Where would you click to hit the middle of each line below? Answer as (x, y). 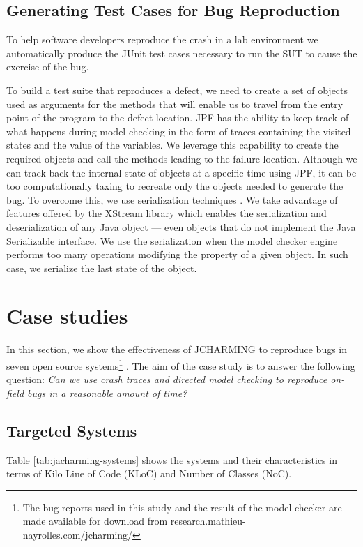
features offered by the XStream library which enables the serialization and (167, 213)
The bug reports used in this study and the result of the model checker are (182, 507)
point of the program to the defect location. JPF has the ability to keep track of (178, 118)
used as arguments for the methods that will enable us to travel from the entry (175, 104)
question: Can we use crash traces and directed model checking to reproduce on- (176, 379)
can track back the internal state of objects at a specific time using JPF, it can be (181, 172)
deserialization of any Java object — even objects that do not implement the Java (181, 226)
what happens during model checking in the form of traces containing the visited (179, 131)
